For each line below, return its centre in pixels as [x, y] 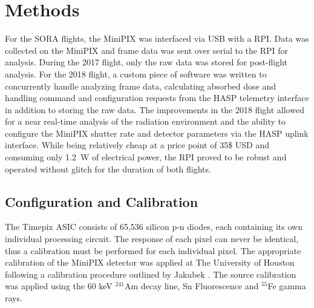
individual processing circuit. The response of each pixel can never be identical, [152, 239]
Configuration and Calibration [102, 201]
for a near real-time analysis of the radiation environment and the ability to [145, 121]
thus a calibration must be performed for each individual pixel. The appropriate [153, 250]
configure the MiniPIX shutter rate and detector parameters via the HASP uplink [157, 133]
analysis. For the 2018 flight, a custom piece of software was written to [136, 74]
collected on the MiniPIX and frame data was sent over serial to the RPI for [146, 50]
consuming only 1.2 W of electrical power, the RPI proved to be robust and [146, 157]
